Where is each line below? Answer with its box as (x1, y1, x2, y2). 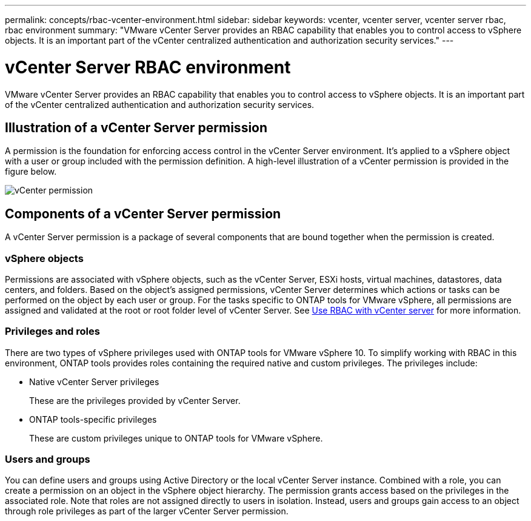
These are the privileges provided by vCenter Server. (29, 395, 241, 406)
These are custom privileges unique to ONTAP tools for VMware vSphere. (29, 432, 323, 443)
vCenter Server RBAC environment (5, 56, 291, 78)
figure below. (5, 166, 57, 177)
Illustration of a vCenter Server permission (5, 119, 268, 135)
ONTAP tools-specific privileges (29, 414, 157, 425)
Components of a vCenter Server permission (5, 206, 281, 221)
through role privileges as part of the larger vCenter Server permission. (5, 506, 289, 517)
